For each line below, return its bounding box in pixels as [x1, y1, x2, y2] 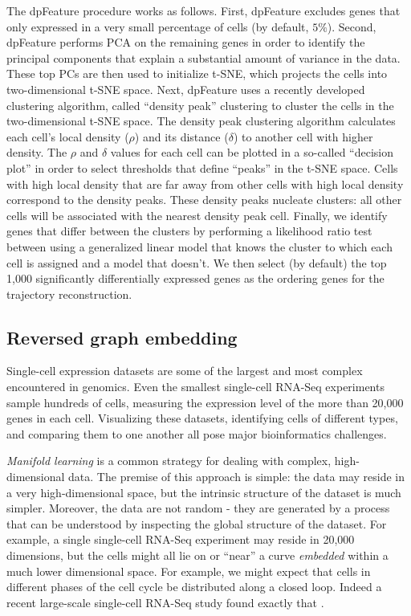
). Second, [327, 18, 376, 35]
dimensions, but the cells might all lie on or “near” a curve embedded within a [6, 547, 389, 564]
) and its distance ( [134, 128, 229, 145]
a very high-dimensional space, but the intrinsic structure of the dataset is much [6, 483, 401, 500]
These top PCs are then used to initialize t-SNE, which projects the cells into [6, 65, 388, 82]
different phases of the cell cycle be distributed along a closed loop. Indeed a [6, 578, 382, 595]
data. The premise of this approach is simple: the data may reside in [68, 468, 405, 485]
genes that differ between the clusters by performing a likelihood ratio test [6, 222, 372, 239]
